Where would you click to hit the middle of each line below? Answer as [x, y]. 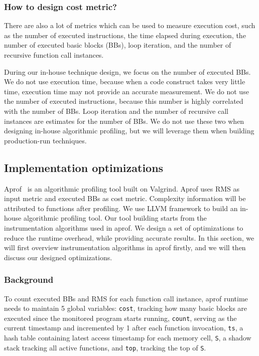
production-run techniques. [45, 140]
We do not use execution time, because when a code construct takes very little [125, 81]
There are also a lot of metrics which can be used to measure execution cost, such [130, 25]
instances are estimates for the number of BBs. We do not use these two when [124, 121]
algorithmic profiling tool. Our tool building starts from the [115, 218]
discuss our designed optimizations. [58, 257]
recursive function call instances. [54, 55]
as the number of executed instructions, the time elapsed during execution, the [125, 35]
